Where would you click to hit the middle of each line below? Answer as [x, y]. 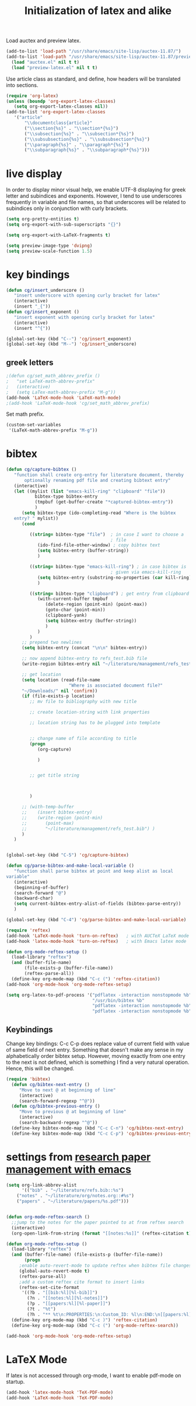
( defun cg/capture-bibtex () [41, 470]
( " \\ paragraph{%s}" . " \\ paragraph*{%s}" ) [77, 144]
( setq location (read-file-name [61, 680]
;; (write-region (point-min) [62, 818]
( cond [28, 524]
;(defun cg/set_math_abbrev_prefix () [53, 376]
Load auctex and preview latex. [43, 41]
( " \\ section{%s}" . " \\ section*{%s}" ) [71, 128]
